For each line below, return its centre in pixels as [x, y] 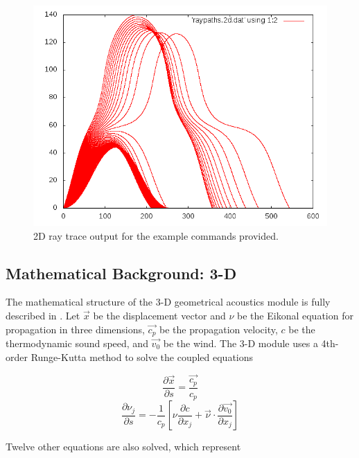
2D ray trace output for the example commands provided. [156, 235]
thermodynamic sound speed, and [77, 343]
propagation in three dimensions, [75, 329]
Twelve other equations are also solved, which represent [123, 447]
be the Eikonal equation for [295, 315]
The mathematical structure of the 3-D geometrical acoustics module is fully [168, 302]
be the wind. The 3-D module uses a [240, 343]
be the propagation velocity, [219, 329]
